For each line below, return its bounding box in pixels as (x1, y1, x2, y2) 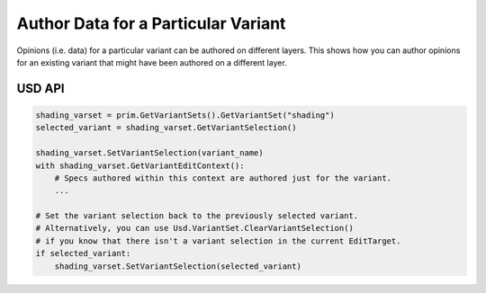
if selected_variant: (35, 248, 131, 259)
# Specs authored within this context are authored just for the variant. (54, 173, 391, 183)
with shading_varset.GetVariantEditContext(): (35, 160, 245, 171)
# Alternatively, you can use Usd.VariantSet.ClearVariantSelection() (35, 223, 355, 234)
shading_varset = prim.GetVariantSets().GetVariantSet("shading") (35, 110, 335, 120)
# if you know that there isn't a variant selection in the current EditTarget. (35, 235, 401, 246)
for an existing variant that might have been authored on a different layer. (16, 57, 287, 67)
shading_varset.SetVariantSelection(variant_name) (35, 148, 265, 158)
